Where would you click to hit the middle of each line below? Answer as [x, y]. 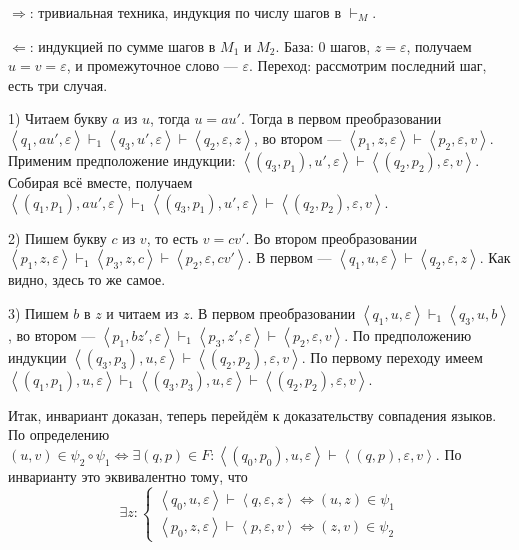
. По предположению [408, 334]
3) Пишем [38, 312]
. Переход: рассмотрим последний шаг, [368, 65]
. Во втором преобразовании [331, 237]
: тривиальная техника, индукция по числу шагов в [185, 12]
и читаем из [142, 312]
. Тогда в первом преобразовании [341, 118]
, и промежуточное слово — [152, 65]
